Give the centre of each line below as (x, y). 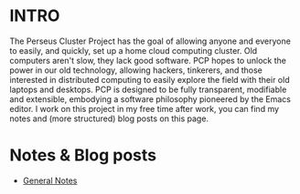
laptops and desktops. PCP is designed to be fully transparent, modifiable (148, 89)
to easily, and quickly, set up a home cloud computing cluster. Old (134, 50)
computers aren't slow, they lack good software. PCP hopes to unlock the (148, 60)
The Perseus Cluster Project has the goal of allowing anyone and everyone (150, 41)
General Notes (50, 180)
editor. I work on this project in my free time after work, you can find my (145, 108)
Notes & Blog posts (83, 155)
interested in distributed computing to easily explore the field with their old (150, 79)
